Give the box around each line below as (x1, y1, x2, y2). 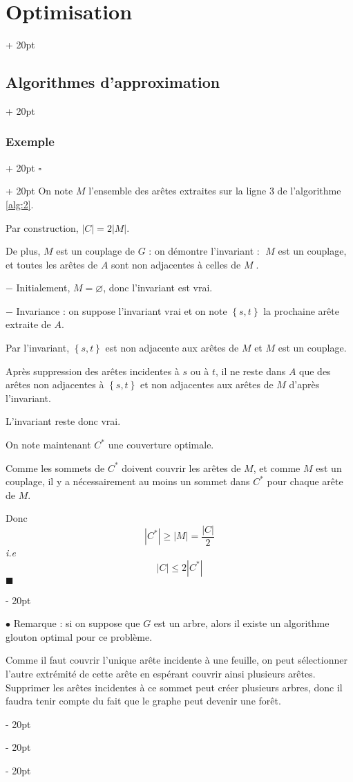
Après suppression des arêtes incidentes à (6, 363, 180, 378)
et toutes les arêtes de (6, 257, 98, 271)
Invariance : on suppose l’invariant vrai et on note (16, 303, 227, 318)
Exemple (6, 133, 55, 150)
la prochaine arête (263, 303, 339, 318)
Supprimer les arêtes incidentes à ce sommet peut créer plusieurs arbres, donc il (6, 680, 343, 694)
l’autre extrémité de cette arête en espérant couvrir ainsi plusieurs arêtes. (6, 666, 316, 681)
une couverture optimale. (108, 437, 214, 452)
